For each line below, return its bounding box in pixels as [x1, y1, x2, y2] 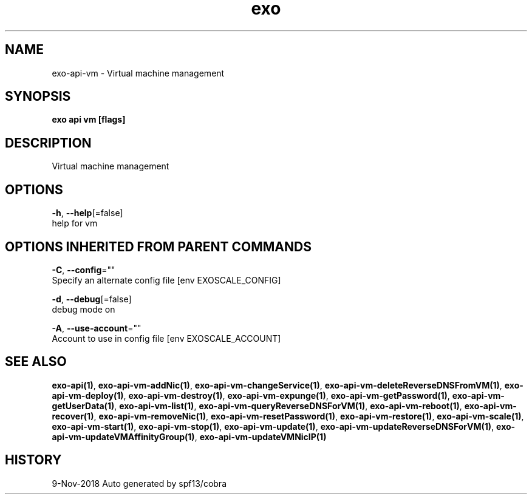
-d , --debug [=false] [52, 293, 132, 304]
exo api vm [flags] [52, 114, 126, 125]
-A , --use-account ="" [52, 322, 142, 333]
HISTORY [5, 452, 62, 468]
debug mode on [52, 304, 115, 314]
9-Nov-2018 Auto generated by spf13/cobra [52, 478, 227, 489]
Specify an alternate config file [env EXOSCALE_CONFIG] [52, 274, 281, 285]
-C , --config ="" [52, 264, 115, 275]
